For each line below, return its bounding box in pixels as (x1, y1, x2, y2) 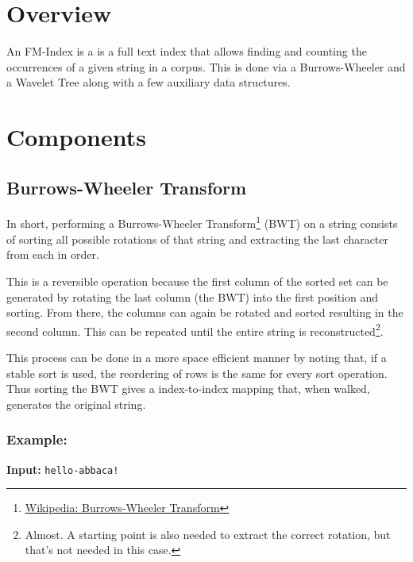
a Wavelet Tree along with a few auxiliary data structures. (6, 74, 291, 90)
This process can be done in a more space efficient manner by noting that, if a (6, 348, 387, 365)
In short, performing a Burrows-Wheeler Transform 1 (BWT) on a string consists (6, 213, 398, 232)
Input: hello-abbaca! (6, 460, 119, 477)
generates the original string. (6, 395, 146, 412)
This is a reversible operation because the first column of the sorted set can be (6, 272, 388, 289)
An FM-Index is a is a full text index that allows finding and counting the (6, 43, 367, 60)
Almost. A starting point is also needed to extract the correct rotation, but (25, 525, 391, 542)
